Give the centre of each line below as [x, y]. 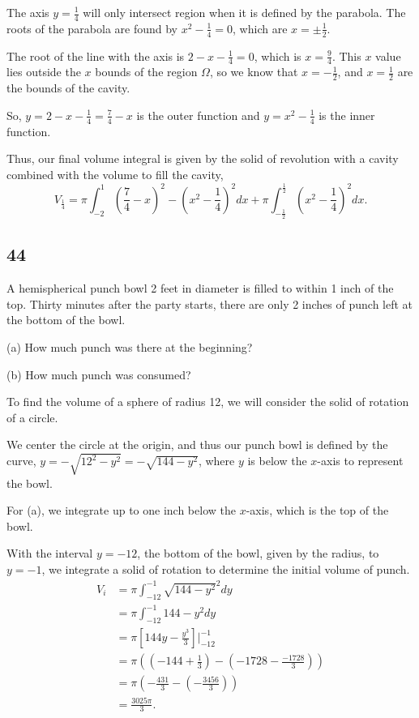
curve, [21, 461]
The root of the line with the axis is [96, 56]
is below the [277, 461]
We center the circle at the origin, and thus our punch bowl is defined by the [197, 444]
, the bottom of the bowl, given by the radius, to [258, 553]
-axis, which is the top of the [317, 510]
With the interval [50, 553]
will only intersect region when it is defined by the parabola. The [244, 12]
